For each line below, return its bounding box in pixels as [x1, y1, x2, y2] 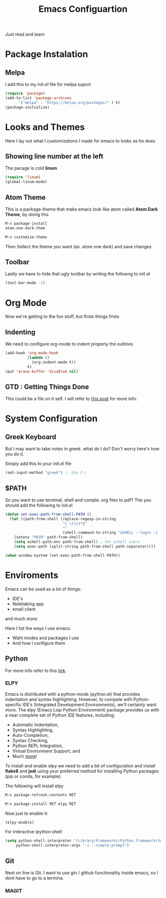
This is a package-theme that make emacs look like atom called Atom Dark [5, 206, 158, 212]
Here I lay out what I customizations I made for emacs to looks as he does [5, 137, 156, 144]
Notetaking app [12, 601, 44, 607]
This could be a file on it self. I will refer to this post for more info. [5, 396, 137, 402]
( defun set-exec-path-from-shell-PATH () [5, 512, 92, 517]
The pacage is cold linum [5, 165, 57, 171]
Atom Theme [5, 193, 46, 201]
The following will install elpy [5, 783, 64, 789]
